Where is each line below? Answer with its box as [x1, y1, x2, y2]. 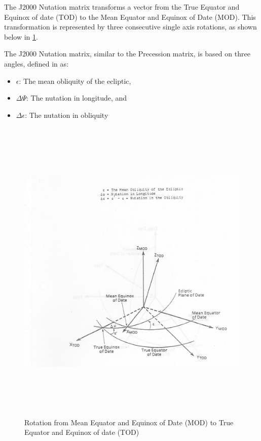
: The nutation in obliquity [25, 109, 108, 120]
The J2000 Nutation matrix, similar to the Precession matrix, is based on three [4, 48, 250, 59]
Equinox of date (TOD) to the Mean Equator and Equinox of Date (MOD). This [4, 11, 256, 22]
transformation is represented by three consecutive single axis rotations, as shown [4, 21, 257, 32]
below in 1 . [4, 31, 38, 42]
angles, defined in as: [4, 58, 68, 69]
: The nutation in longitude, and [26, 92, 127, 103]
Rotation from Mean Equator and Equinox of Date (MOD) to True [24, 417, 234, 427]
